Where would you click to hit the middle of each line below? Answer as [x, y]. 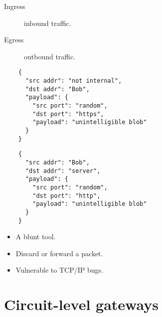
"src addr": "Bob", [57, 162]
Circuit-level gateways [81, 304]
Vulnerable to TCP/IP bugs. [59, 270]
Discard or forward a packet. [59, 253]
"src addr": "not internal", [74, 81]
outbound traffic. [50, 56]
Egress [14, 40]
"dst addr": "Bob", [57, 89]
